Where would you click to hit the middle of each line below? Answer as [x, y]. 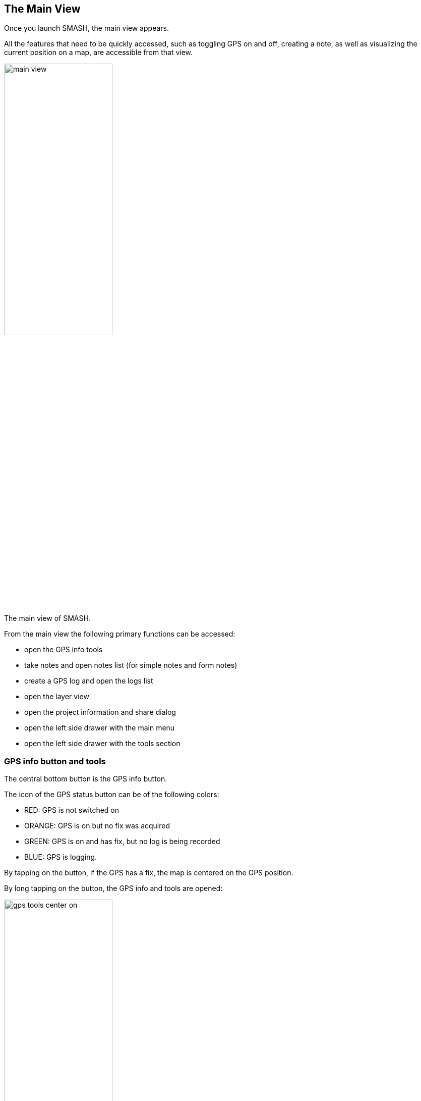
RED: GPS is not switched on [72, 810]
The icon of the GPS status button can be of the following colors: [112, 795]
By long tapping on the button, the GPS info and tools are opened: [113, 888]
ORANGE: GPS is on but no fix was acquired [97, 826]
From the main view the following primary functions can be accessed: [120, 634]
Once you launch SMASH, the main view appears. [87, 28]
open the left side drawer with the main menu [100, 728]
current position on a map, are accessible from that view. [99, 53]
